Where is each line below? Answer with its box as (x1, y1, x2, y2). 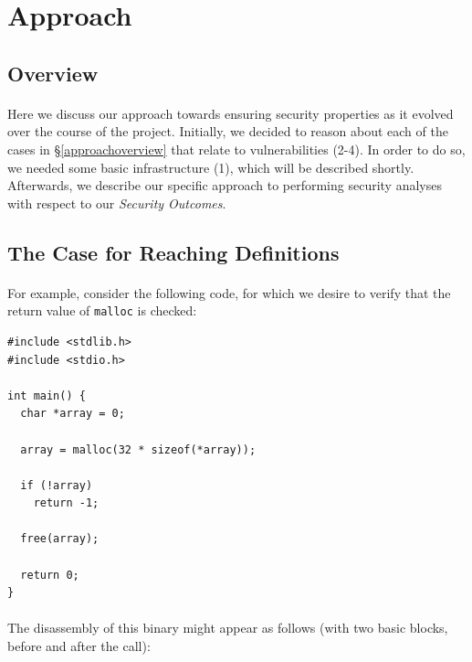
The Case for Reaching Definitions (7, 238, 340, 266)
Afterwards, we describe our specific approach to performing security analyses (7, 176, 442, 195)
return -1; (33, 496, 100, 510)
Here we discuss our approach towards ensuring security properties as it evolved (7, 103, 454, 123)
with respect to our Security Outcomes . (7, 193, 226, 212)
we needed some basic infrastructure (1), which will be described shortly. (7, 157, 414, 176)
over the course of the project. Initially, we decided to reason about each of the (7, 122, 448, 141)
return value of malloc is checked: (7, 301, 197, 320)
